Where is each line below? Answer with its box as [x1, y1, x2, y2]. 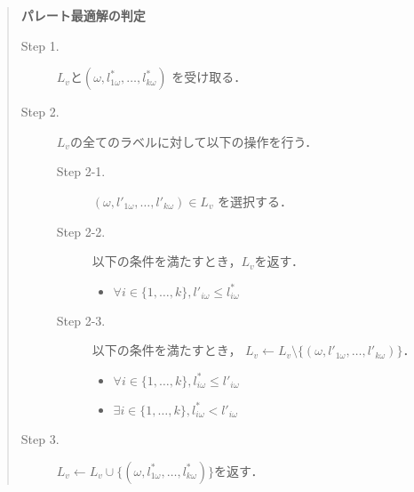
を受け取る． [171, 68, 247, 86]
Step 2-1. [56, 162, 106, 181]
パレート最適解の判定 [20, 6, 146, 24]
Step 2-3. [56, 311, 106, 329]
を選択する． [218, 191, 293, 210]
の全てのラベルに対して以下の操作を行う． [69, 132, 318, 150]
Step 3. [20, 429, 60, 448]
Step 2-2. [56, 222, 106, 240]
